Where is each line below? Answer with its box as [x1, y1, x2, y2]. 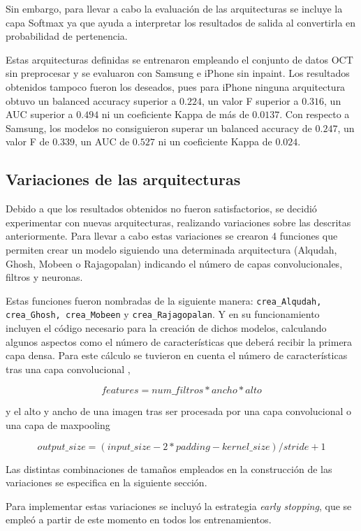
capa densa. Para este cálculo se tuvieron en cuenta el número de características [6, 348, 348, 363]
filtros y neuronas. [6, 270, 83, 284]
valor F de [6, 134, 50, 149]
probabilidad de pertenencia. [6, 29, 128, 43]
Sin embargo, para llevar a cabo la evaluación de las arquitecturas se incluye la [6, 1, 343, 15]
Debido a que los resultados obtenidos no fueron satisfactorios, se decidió [6, 201, 317, 216]
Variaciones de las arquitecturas [6, 168, 241, 190]
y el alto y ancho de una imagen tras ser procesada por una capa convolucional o [6, 404, 352, 419]
